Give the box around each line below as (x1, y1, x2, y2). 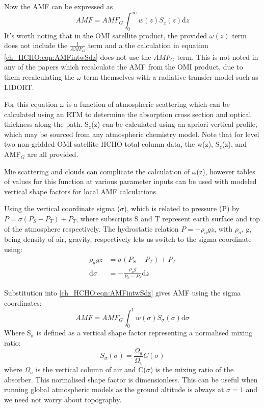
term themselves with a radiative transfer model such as (83, 71, 258, 82)
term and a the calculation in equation (88, 40, 208, 51)
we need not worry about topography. (4, 394, 122, 404)
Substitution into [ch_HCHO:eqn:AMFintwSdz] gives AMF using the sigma (4, 287, 241, 298)
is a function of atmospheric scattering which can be (66, 99, 230, 109)
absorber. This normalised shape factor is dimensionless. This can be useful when (4, 374, 258, 384)
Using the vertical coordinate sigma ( (4, 203, 120, 214)
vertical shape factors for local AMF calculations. (4, 186, 158, 196)
